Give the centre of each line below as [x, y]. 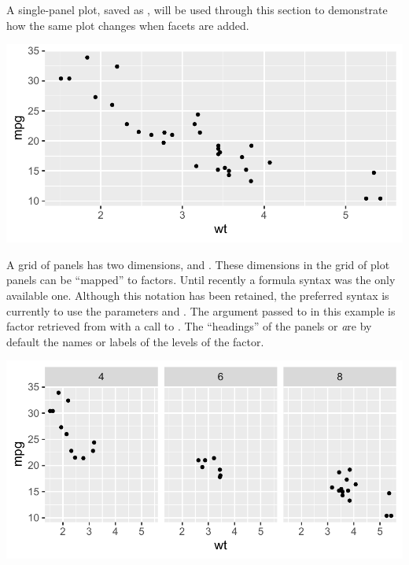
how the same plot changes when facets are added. [128, 25]
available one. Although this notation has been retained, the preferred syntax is [198, 295]
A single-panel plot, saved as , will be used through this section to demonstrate [197, 9]
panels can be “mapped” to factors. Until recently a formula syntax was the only [201, 280]
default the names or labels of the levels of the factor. [135, 341]
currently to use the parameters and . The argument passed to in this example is [201, 310]
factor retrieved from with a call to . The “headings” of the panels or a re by [189, 326]
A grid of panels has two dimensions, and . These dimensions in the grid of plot [198, 264]
